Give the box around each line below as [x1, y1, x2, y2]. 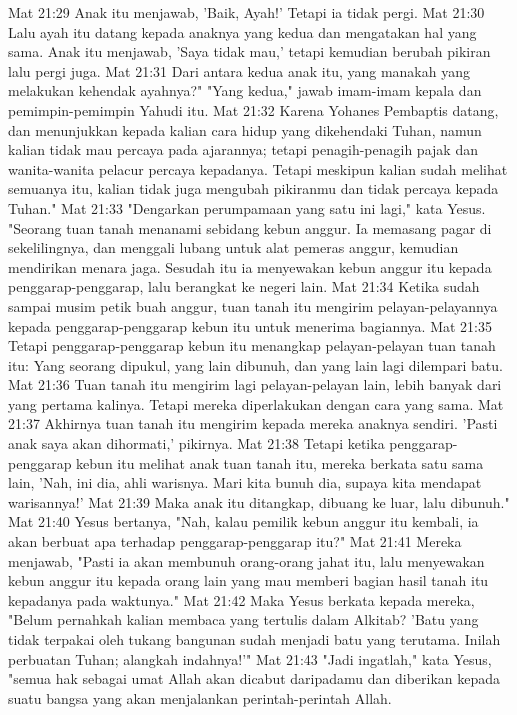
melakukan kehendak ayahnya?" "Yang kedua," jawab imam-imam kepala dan [8, 80, 482, 101]
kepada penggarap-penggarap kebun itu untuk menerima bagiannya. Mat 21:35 [8, 315, 492, 336]
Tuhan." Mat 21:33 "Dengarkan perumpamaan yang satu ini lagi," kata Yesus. [8, 197, 486, 218]
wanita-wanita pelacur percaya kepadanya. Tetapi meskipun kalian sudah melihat [8, 158, 508, 179]
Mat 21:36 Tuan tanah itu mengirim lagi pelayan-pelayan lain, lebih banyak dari [8, 374, 502, 395]
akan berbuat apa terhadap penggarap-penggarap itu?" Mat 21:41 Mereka [8, 531, 462, 552]
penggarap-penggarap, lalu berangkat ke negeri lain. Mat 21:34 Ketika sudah [8, 276, 480, 297]
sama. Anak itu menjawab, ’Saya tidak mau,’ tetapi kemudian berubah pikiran [8, 41, 491, 62]
